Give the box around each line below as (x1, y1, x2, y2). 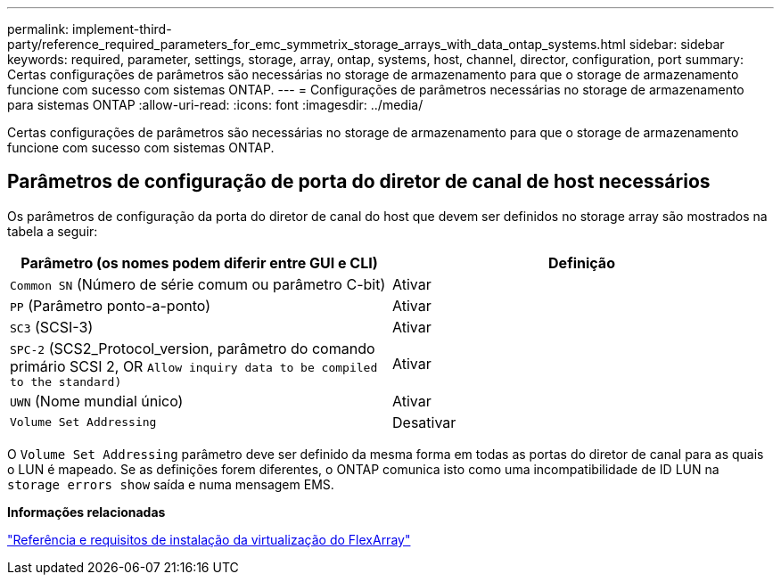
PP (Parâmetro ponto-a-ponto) (10, 296, 211, 315)
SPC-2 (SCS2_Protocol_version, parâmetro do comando (10, 339, 375, 357)
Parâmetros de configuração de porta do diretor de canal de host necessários (7, 170, 711, 193)
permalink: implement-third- (7, 21, 172, 37)
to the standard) (10, 374, 122, 389)
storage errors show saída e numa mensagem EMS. (7, 476, 334, 492)
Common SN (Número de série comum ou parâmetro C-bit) (10, 275, 386, 293)
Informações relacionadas (7, 504, 166, 520)
